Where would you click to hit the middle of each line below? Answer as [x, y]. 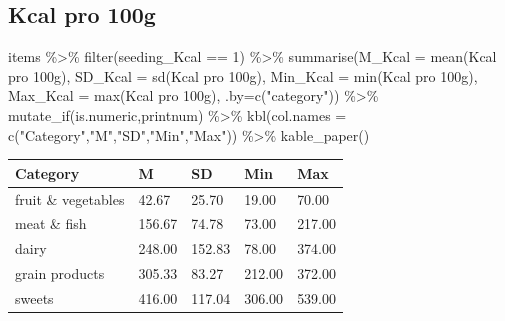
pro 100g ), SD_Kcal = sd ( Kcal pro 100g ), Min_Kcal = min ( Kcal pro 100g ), [243, 75]
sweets [34, 297]
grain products [60, 273]
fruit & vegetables [70, 198]
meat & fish [51, 223]
